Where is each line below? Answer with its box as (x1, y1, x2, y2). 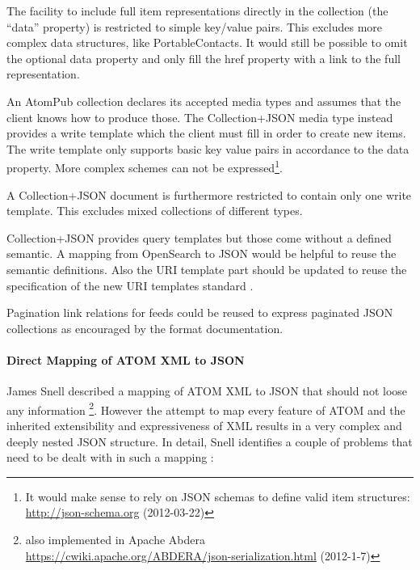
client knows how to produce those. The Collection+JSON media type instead (6, 108, 393, 125)
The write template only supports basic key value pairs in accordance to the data (6, 140, 409, 157)
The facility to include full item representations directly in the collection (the (6, 2, 388, 19)
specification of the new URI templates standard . (6, 277, 254, 293)
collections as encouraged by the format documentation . (6, 319, 283, 336)
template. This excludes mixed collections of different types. (6, 202, 303, 219)
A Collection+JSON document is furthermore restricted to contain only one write (6, 186, 412, 203)
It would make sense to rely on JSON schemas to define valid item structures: (25, 488, 410, 505)
